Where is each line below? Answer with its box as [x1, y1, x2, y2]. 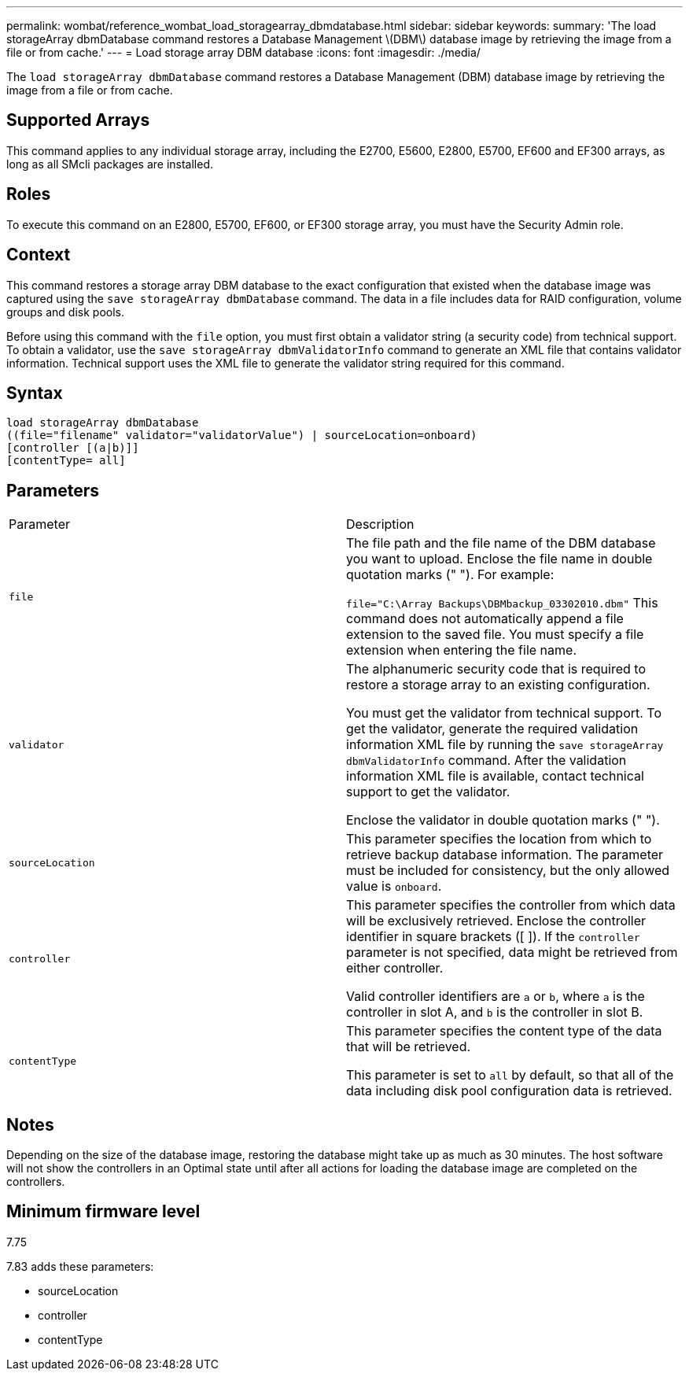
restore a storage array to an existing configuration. [346, 677, 650, 693]
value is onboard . [346, 878, 442, 895]
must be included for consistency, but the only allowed [346, 862, 670, 879]
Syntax [6, 382, 63, 403]
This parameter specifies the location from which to [346, 831, 652, 847]
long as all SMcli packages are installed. [6, 157, 213, 171]
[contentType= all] [6, 454, 126, 467]
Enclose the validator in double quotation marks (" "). [346, 812, 660, 829]
